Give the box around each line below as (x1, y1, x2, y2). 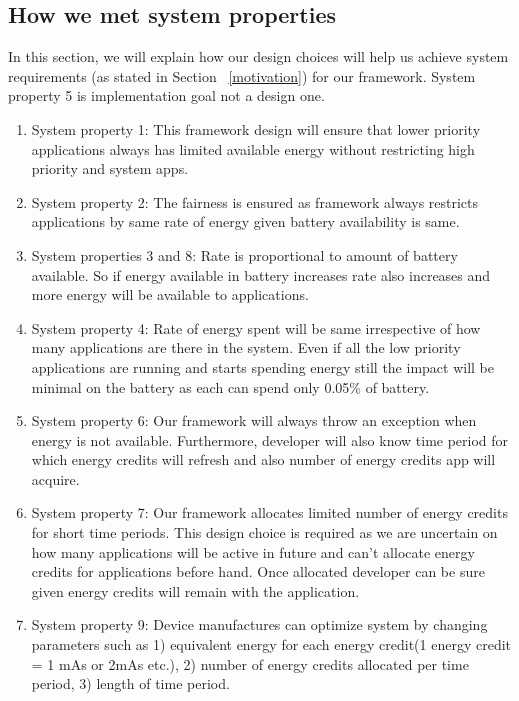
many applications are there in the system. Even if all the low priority (31, 337, 461, 358)
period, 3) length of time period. (31, 673, 230, 694)
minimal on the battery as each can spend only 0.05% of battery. (31, 376, 430, 397)
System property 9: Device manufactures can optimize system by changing (31, 614, 488, 635)
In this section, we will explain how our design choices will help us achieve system (8, 46, 509, 67)
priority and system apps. (31, 158, 189, 179)
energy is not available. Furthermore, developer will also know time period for (31, 429, 509, 450)
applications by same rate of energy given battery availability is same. (31, 211, 460, 232)
